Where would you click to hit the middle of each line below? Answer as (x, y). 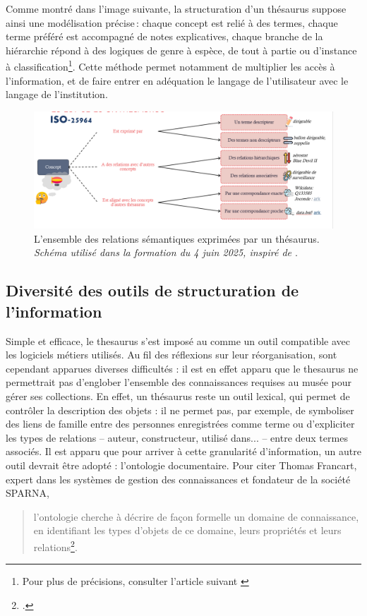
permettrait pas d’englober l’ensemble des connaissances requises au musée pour (179, 382)
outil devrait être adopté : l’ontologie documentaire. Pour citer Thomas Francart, (181, 465)
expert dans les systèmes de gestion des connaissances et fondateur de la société (178, 479)
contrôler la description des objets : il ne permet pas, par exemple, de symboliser (180, 410)
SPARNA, (28, 493)
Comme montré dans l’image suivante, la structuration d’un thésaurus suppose (176, 8)
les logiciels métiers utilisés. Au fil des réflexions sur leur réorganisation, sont (172, 355)
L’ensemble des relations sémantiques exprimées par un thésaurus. (177, 238)
